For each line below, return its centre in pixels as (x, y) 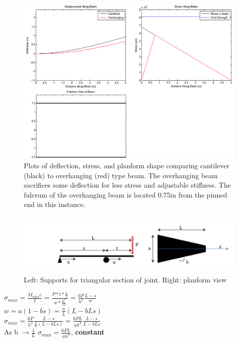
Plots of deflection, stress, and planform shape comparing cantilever (127, 166)
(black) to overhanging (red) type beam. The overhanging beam (121, 175)
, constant (88, 332)
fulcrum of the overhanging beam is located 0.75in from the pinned (126, 194)
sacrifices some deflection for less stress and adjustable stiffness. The (127, 185)
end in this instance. (55, 204)
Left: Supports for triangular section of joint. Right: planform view (125, 279)
